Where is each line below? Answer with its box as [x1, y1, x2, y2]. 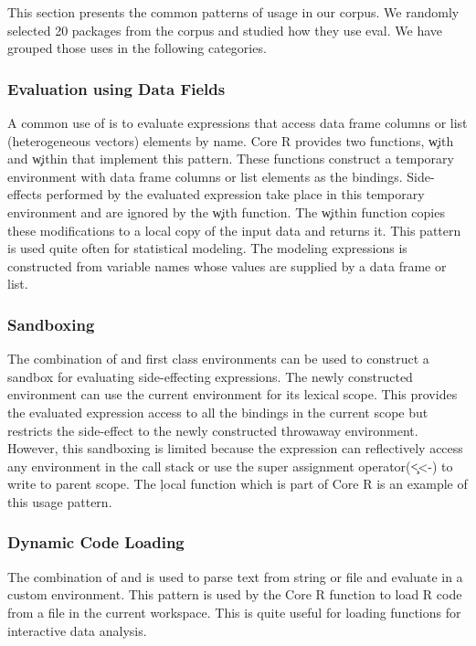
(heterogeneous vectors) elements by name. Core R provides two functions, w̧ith [7, 131, 454, 150]
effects [7, 185, 42, 204]
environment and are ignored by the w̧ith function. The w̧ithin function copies [7, 202, 445, 221]
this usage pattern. [7, 492, 112, 511]
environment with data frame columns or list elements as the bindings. [7, 166, 403, 185]
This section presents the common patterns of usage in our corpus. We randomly [7, 3, 460, 21]
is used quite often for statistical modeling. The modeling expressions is [7, 238, 407, 258]
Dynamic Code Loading [7, 531, 185, 554]
